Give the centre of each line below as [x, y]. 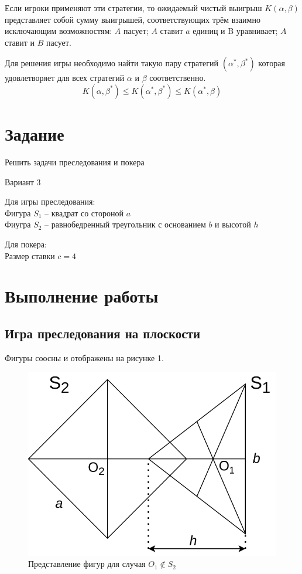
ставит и [20, 42]
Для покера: [26, 244]
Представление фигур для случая [87, 564]
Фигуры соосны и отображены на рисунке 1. [84, 357]
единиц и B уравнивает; [235, 31]
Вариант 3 [23, 181]
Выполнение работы [82, 296]
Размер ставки [30, 255]
